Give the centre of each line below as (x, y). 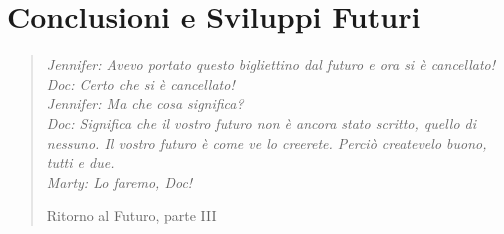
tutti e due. (80, 162)
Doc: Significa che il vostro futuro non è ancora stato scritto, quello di (261, 122)
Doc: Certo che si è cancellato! (140, 83)
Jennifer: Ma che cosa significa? (145, 103)
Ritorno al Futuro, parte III (131, 215)
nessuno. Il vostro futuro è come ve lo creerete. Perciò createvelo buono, (266, 142)
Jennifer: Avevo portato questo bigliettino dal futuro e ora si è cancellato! (271, 64)
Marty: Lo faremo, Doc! (119, 181)
